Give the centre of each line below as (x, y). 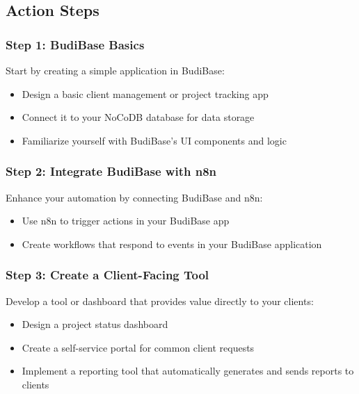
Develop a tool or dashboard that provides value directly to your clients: (160, 301)
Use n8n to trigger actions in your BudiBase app (126, 221)
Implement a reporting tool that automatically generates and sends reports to (188, 371)
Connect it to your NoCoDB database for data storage (138, 117)
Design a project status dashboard (95, 324)
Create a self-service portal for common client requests (138, 347)
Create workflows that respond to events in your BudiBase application (172, 244)
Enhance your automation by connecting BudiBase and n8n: (134, 197)
